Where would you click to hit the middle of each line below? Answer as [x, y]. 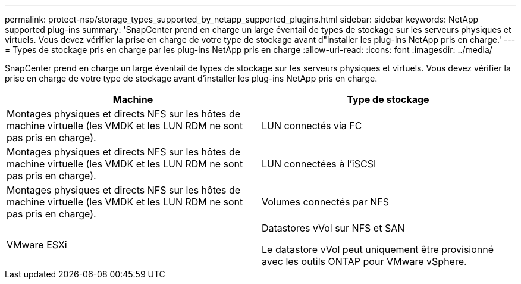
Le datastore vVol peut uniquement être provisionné [378, 249]
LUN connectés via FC [312, 126]
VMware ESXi [37, 245]
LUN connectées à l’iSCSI [319, 164]
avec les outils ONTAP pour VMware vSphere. [364, 261]
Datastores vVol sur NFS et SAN [333, 228]
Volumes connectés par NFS [326, 202]
